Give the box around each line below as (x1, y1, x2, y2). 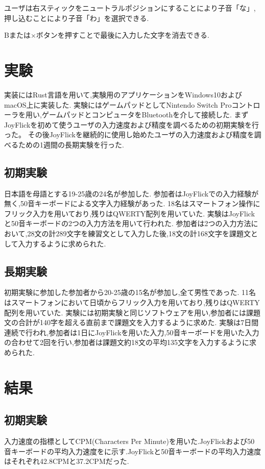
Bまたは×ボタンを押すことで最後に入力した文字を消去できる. (4, 30, 209, 40)
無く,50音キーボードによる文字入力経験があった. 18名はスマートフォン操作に (4, 198, 260, 209)
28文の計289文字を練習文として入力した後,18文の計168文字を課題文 (27, 228, 251, 239)
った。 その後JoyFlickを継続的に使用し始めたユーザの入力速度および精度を (4, 129, 254, 140)
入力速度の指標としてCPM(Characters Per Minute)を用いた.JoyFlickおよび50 (4, 436, 255, 447)
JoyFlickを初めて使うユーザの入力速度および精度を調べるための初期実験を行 (4, 119, 259, 130)
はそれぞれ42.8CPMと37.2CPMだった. (4, 456, 129, 466)
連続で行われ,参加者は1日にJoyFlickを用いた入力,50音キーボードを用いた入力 (4, 327, 259, 337)
